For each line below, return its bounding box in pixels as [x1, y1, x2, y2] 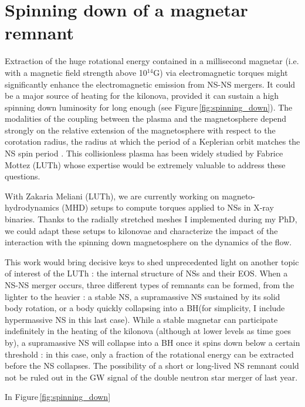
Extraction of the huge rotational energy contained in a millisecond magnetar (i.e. [5, 55, 299, 67]
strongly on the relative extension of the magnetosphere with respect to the [5, 124, 276, 136]
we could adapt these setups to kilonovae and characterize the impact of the [5, 224, 278, 236]
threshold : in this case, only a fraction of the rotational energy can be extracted [5, 348, 294, 360]
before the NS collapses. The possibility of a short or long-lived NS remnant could [5, 359, 299, 372]
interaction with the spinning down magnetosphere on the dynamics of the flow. [5, 236, 292, 248]
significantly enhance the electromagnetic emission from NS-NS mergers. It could [5, 78, 296, 90]
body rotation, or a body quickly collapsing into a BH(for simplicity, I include [5, 302, 285, 314]
